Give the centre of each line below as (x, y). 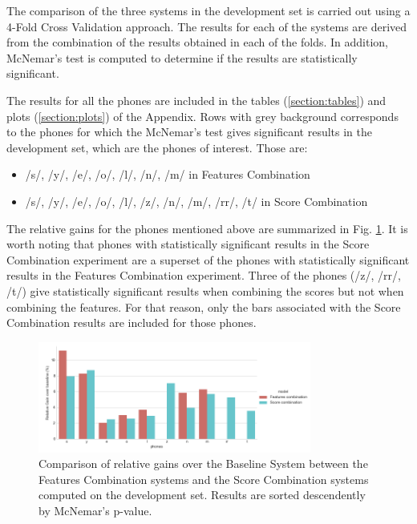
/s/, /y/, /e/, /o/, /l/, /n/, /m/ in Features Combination (168, 174)
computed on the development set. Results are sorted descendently (202, 495)
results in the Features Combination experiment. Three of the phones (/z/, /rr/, (204, 275)
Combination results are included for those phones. (132, 322)
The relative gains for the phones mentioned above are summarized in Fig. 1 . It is (207, 228)
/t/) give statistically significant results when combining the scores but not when (205, 290)
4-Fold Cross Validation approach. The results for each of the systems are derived (207, 26)
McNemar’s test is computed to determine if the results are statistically (182, 57)
